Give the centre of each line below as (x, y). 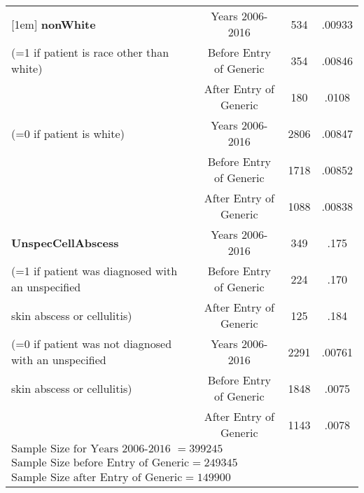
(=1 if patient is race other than (90, 52)
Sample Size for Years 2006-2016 (91, 449)
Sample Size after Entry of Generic (97, 478)
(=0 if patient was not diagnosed (92, 343)
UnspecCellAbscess (65, 242)
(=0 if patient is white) (68, 133)
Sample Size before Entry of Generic (100, 463)
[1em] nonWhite (54, 24)
